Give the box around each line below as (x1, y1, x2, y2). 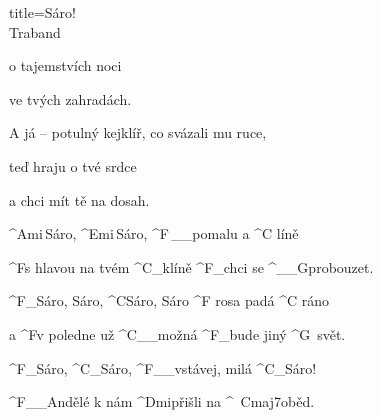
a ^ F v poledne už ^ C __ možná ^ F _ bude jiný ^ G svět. (9, 323, 346, 344)
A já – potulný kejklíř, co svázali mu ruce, (9, 122, 267, 143)
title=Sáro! (9, 2, 76, 22)
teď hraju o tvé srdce (9, 155, 137, 176)
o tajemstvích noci (9, 55, 122, 76)
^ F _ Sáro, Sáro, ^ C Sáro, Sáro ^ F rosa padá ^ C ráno (9, 290, 330, 311)
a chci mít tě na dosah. (9, 189, 150, 210)
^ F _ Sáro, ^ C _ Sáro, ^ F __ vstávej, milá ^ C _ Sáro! (9, 357, 317, 378)
